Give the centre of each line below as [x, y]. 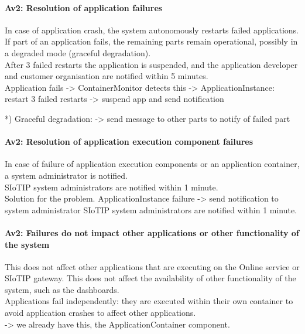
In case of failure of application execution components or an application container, [152, 164]
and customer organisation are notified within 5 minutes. [107, 76]
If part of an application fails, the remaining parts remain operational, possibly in [151, 41]
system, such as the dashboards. [62, 289]
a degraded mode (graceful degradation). [78, 52]
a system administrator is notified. [66, 175]
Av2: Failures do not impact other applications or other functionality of [152, 232]
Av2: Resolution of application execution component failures [129, 142]
